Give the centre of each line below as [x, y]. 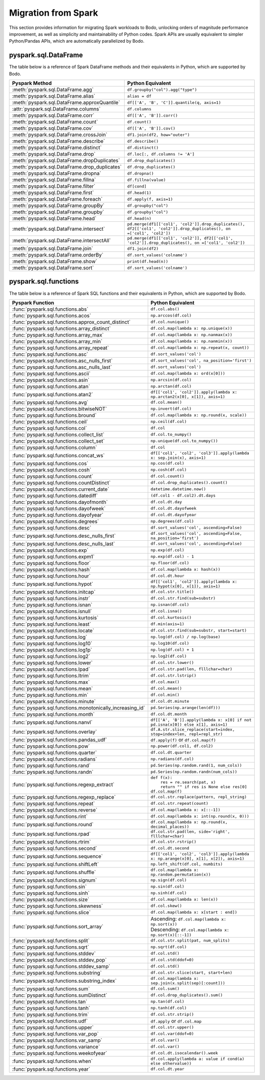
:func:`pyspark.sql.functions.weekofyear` [60, 1053]
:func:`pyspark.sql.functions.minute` [54, 701]
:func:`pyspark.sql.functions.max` [51, 682]
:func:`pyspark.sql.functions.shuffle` [54, 872]
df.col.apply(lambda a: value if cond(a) [198, 1059]
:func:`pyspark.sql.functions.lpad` [51, 669]
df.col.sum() [165, 989]
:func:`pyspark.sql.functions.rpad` [51, 834]
